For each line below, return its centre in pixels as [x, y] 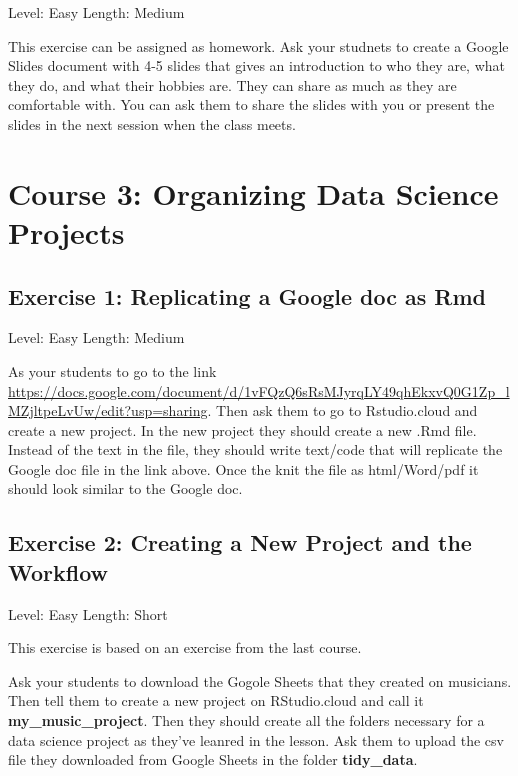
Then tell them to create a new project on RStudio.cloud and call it [216, 700]
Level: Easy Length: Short [88, 613]
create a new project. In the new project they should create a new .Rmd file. [242, 429]
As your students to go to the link [112, 370]
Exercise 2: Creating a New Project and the [240, 542]
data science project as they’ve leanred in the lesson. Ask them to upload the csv [256, 739]
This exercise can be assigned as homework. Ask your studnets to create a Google [258, 45]
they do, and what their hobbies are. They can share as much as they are [232, 84]
